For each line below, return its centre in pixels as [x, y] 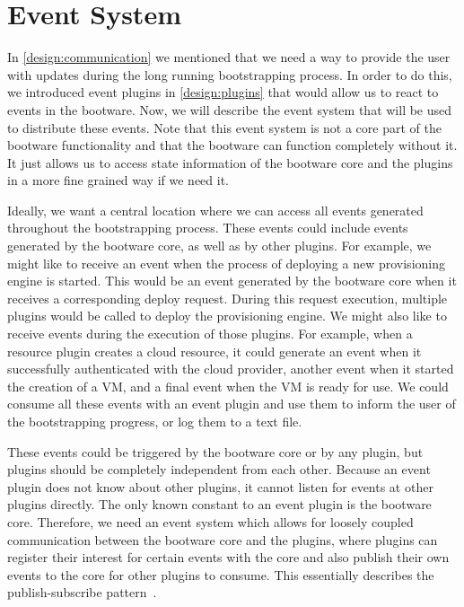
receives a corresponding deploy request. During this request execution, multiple [228, 298]
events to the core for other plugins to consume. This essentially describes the [221, 574]
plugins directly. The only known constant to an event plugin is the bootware [219, 504]
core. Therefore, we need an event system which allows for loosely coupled [210, 521]
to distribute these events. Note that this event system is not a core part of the [224, 127]
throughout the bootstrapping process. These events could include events [208, 228]
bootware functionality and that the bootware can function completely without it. [232, 145]
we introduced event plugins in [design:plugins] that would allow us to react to [223, 92]
